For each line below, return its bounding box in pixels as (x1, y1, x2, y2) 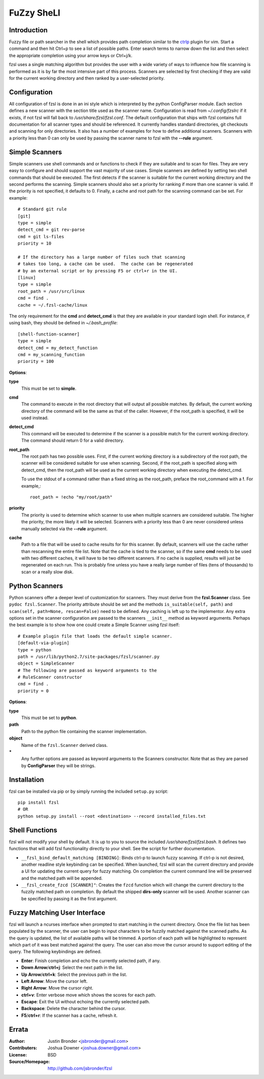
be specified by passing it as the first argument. (21, 896, 117, 901)
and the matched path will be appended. (21, 875, 103, 881)
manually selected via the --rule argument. (21, 526, 108, 532)
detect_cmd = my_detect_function (18, 345, 98, 351)
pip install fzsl (18, 800, 59, 806)
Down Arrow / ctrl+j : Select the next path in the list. (21, 965, 124, 970)
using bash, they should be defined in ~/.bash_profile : (9, 320, 118, 326)
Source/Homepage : (9, 1058, 50, 1064)
